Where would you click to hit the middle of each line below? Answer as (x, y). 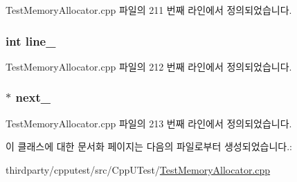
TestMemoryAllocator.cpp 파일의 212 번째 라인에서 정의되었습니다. (149, 66)
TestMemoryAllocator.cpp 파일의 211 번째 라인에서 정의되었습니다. (149, 10)
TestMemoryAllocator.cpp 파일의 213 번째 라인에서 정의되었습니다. (149, 123)
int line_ (31, 40)
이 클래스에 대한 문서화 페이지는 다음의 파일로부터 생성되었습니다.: (149, 146)
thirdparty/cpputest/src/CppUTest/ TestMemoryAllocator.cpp (138, 169)
